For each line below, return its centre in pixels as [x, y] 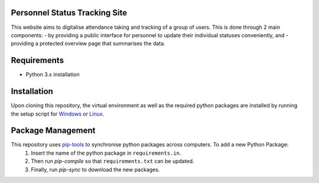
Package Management [53, 131]
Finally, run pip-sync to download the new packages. [95, 169]
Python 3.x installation [53, 74]
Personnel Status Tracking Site [69, 13]
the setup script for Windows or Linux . [58, 114]
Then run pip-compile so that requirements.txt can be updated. [113, 161]
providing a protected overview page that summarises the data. [88, 44]
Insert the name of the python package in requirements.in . [106, 153]
